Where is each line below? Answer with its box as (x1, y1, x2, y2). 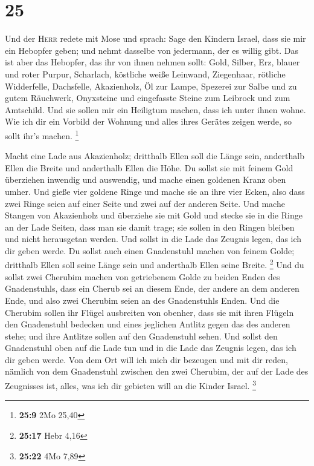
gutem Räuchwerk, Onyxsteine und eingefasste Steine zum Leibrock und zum (5, 91, 290, 104)
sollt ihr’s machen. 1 (5, 127, 79, 142)
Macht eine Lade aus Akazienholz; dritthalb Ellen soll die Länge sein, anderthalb (5, 149, 304, 162)
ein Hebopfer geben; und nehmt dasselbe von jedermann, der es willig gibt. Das (5, 44, 298, 56)
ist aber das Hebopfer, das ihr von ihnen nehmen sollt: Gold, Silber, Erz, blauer (5, 56, 300, 68)
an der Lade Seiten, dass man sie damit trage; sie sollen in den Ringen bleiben (5, 220, 295, 233)
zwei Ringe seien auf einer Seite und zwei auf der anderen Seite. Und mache (5, 197, 285, 209)
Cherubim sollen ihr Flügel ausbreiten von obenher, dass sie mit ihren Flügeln (5, 306, 294, 318)
